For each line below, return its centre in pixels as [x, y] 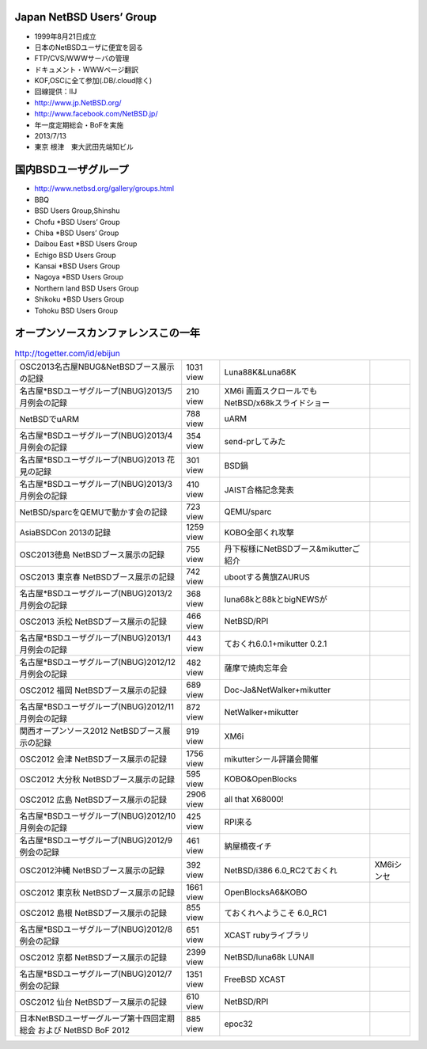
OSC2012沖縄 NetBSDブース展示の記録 [92, 870]
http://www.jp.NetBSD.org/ [78, 102]
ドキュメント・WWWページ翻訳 [86, 69]
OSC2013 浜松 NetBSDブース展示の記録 [93, 621]
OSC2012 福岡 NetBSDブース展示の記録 [93, 690]
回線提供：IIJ [56, 92]
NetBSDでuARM [49, 419]
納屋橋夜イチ [248, 846]
